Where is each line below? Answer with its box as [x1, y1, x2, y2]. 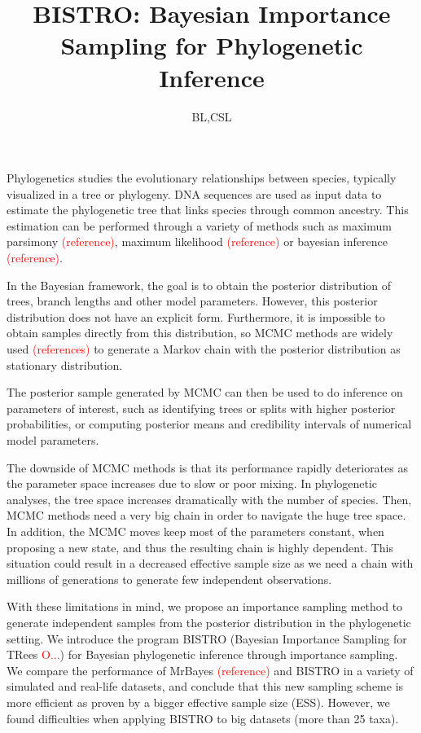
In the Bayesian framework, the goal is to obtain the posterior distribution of [7, 276, 392, 293]
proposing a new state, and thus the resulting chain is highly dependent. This [7, 538, 394, 555]
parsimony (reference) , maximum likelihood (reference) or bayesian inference [7, 233, 388, 250]
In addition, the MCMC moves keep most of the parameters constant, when [7, 522, 384, 539]
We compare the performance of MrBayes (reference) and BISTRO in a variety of [7, 661, 414, 678]
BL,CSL [191, 108, 232, 125]
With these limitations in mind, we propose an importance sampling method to [7, 598, 403, 615]
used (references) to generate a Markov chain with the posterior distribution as [7, 340, 401, 358]
